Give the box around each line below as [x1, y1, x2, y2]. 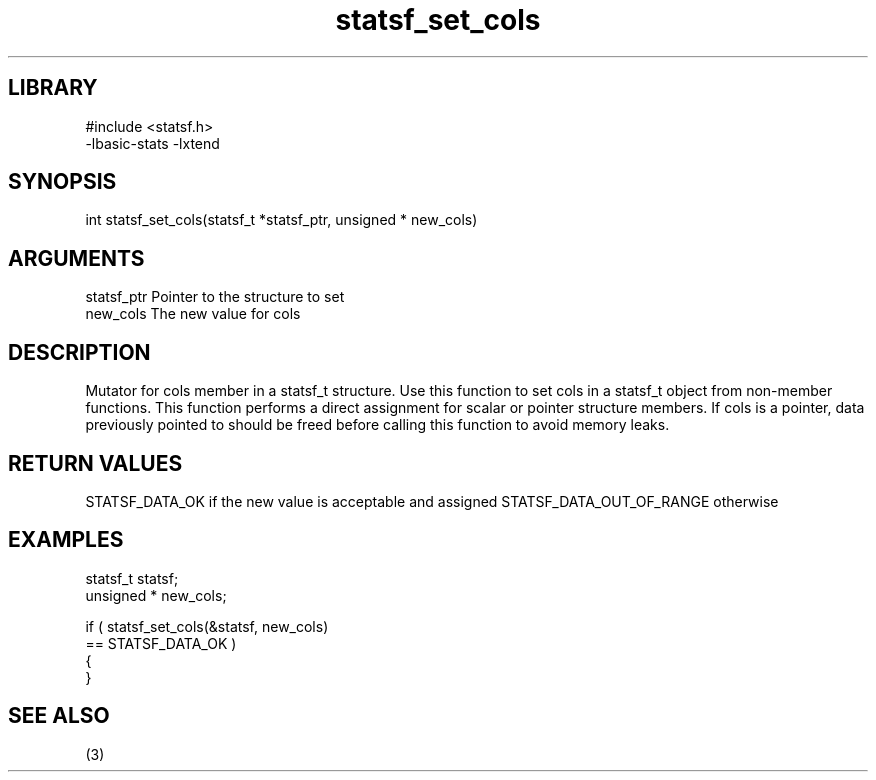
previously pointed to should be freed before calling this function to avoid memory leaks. [85, 416, 670, 434]
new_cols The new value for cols [85, 305, 301, 323]
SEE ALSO [8, 703, 110, 729]
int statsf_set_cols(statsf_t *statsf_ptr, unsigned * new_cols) [85, 211, 478, 229]
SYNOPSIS [8, 169, 117, 195]
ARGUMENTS [8, 245, 145, 271]
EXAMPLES [8, 527, 124, 553]
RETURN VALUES [8, 450, 183, 476]
